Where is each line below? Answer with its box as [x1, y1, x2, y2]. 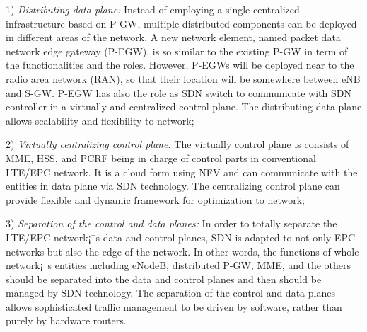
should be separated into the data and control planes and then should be [6, 271, 322, 286]
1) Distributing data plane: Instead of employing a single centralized [6, 2, 300, 16]
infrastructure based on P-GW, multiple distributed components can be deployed [6, 16, 357, 30]
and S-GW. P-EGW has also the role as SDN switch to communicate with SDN [6, 85, 351, 100]
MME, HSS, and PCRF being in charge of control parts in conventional [6, 150, 316, 165]
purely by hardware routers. [6, 313, 127, 328]
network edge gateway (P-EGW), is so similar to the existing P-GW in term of [6, 43, 348, 58]
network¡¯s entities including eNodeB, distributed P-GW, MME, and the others [6, 258, 351, 273]
